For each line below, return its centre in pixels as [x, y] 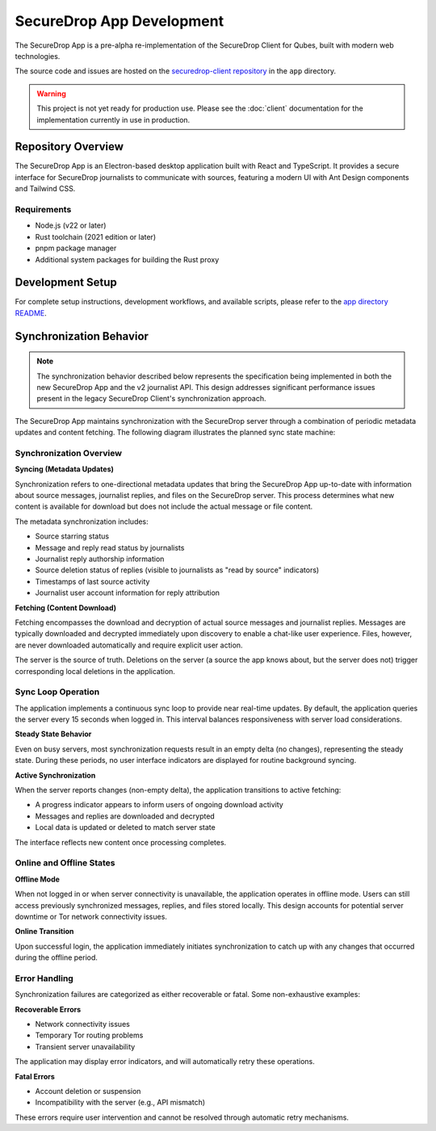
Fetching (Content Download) [66, 607]
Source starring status [72, 536]
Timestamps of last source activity [92, 581]
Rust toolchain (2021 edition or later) [96, 237]
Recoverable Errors [48, 1009]
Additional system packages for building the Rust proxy [127, 259]
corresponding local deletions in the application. [95, 671]
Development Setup [66, 283]
